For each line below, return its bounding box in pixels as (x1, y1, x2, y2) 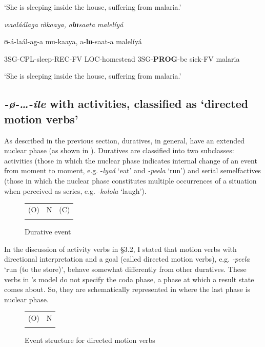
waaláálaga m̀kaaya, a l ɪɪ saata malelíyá (4, 19, 124, 29)
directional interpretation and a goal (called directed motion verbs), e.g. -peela (4, 253, 250, 264)
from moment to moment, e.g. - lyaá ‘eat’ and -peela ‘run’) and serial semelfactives (4, 165, 261, 176)
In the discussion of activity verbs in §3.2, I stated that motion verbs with (4, 243, 237, 254)
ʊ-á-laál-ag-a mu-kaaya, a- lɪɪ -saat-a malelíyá (4, 36, 142, 47)
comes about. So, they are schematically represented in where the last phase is (4, 284, 251, 295)
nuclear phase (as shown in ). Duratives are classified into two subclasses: (4, 145, 234, 156)
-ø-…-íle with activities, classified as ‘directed (4, 96, 249, 112)
